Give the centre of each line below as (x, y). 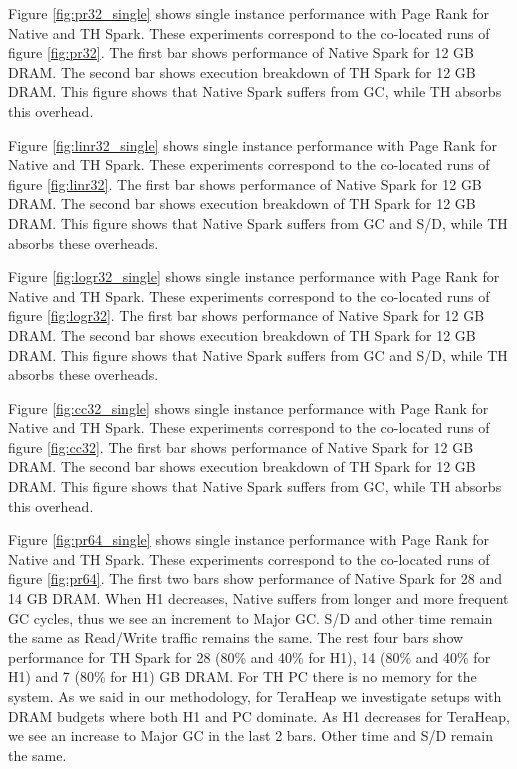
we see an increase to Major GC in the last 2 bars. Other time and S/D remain (250, 735)
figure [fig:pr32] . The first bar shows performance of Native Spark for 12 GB (241, 52)
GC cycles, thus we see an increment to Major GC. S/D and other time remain (250, 617)
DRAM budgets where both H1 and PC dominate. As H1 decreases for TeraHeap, (259, 715)
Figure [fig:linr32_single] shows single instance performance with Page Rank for (252, 144)
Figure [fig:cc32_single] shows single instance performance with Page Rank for (248, 407)
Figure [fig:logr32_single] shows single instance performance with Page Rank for (254, 276)
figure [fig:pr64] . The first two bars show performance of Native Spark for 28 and (255, 578)
